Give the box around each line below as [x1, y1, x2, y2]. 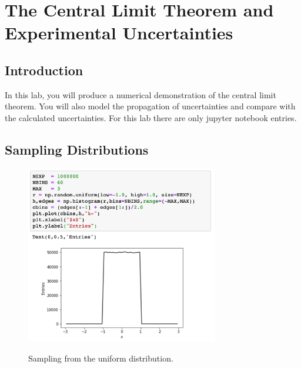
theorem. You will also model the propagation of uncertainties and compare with [5, 100, 296, 112]
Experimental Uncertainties [5, 21, 233, 45]
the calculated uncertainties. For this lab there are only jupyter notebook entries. [5, 111, 297, 123]
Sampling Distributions [5, 140, 149, 158]
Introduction [5, 61, 83, 79]
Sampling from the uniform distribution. [28, 352, 173, 364]
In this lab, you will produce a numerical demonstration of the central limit [5, 88, 276, 101]
